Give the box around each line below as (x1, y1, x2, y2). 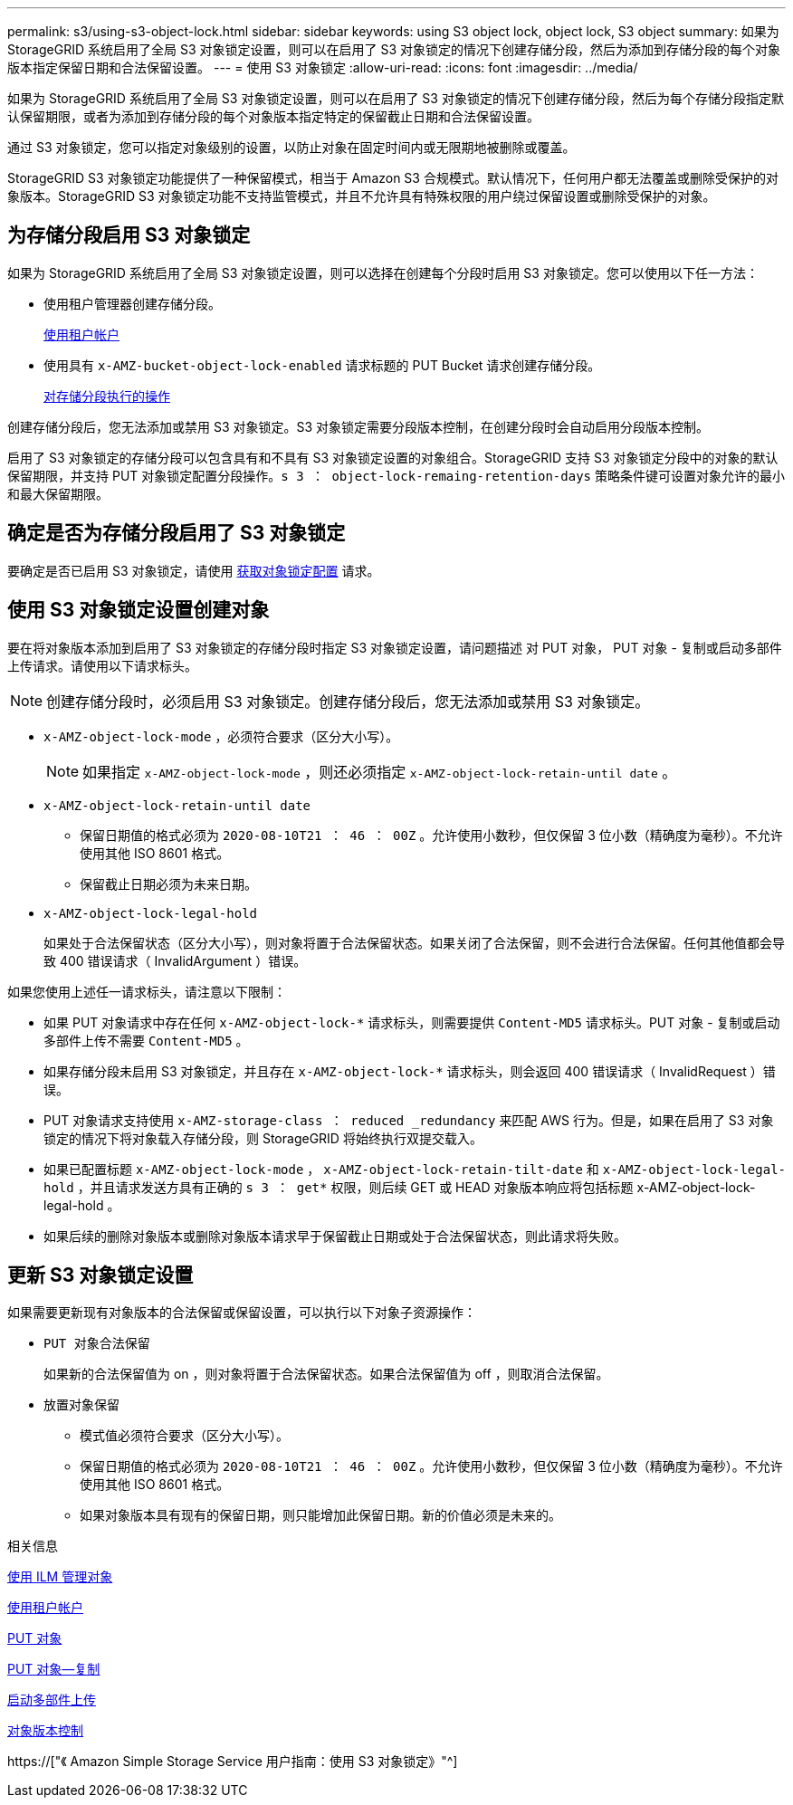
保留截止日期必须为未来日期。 (80, 875, 257, 892)
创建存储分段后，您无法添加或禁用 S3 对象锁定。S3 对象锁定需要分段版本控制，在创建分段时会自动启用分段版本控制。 (7, 418, 710, 435)
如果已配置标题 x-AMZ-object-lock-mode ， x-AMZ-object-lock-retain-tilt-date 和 (43, 1160, 599, 1177)
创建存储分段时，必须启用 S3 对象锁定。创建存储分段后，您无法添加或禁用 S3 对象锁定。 (46, 692, 650, 711)
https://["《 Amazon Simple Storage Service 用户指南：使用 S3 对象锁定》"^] (7, 1753, 458, 1770)
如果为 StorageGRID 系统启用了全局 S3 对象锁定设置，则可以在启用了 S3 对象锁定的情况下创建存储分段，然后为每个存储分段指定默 (7, 91, 784, 106)
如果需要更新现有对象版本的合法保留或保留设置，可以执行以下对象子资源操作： (7, 1304, 476, 1321)
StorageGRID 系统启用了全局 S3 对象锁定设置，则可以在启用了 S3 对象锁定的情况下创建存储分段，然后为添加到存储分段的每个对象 (7, 42, 780, 57)
